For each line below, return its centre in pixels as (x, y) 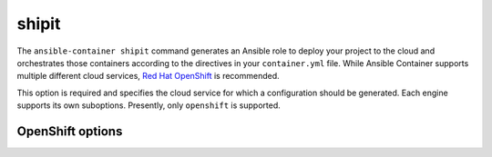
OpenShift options (70, 131)
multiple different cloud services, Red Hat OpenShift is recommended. (148, 76)
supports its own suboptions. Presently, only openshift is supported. (149, 105)
